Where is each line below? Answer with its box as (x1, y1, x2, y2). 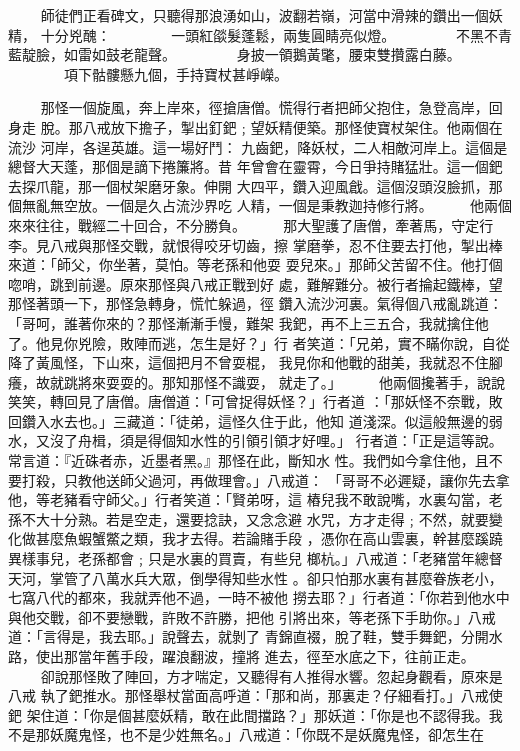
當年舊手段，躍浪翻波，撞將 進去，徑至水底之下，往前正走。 (77, 646, 475, 666)
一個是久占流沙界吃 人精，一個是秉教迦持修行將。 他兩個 (105, 195, 512, 216)
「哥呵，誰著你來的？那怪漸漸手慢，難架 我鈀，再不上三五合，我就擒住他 (8, 312, 489, 333)
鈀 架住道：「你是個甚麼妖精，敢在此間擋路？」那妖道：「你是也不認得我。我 (8, 704, 503, 725)
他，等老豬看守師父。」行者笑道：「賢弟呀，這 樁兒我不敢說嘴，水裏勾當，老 (8, 489, 503, 510)
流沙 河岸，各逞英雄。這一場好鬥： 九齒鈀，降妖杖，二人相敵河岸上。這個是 (8, 136, 508, 157)
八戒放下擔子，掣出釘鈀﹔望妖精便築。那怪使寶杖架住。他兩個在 (82, 116, 503, 137)
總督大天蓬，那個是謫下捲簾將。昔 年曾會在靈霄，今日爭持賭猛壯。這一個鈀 (8, 156, 503, 177)
